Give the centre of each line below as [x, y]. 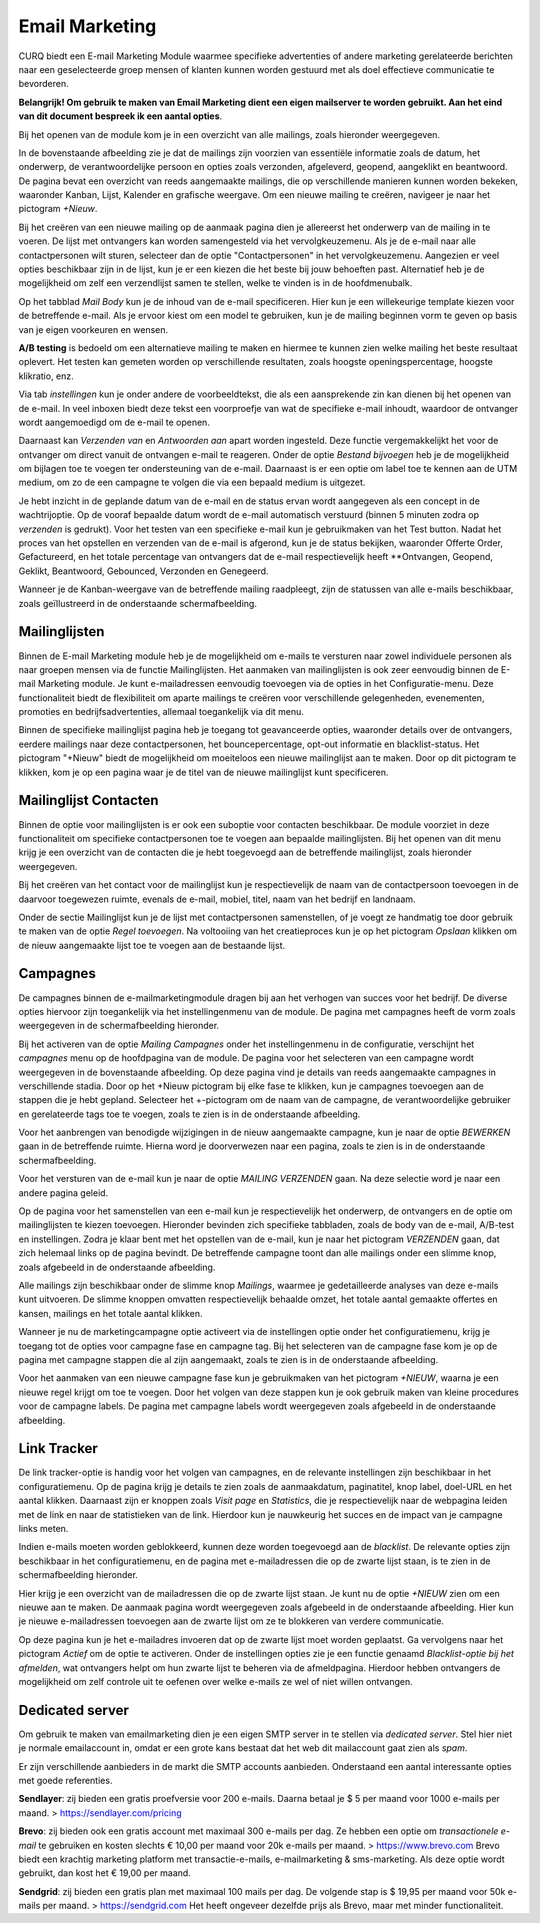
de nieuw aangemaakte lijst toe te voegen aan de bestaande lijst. [152, 945]
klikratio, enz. [46, 376]
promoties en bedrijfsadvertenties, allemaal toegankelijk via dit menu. [161, 712]
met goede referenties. [65, 1780]
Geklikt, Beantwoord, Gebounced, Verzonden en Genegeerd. [143, 571]
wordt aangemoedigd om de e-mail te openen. [114, 422]
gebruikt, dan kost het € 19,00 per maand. [105, 1873]
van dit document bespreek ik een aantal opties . [120, 116]
